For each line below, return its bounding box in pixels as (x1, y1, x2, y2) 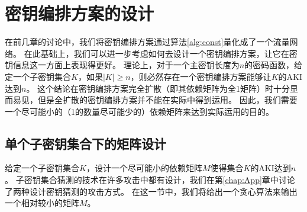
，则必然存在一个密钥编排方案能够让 (130, 70, 272, 82)
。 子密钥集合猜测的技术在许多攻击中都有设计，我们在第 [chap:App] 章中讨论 (5, 174, 295, 186)
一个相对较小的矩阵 (5, 197, 79, 209)
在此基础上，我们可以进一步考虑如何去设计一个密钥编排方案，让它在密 (24, 47, 298, 59)
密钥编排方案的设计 (5, 1, 154, 25)
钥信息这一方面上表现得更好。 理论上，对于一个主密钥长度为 (5, 59, 240, 71)
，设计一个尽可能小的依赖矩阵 (86, 162, 202, 174)
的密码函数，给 (244, 59, 303, 71)
